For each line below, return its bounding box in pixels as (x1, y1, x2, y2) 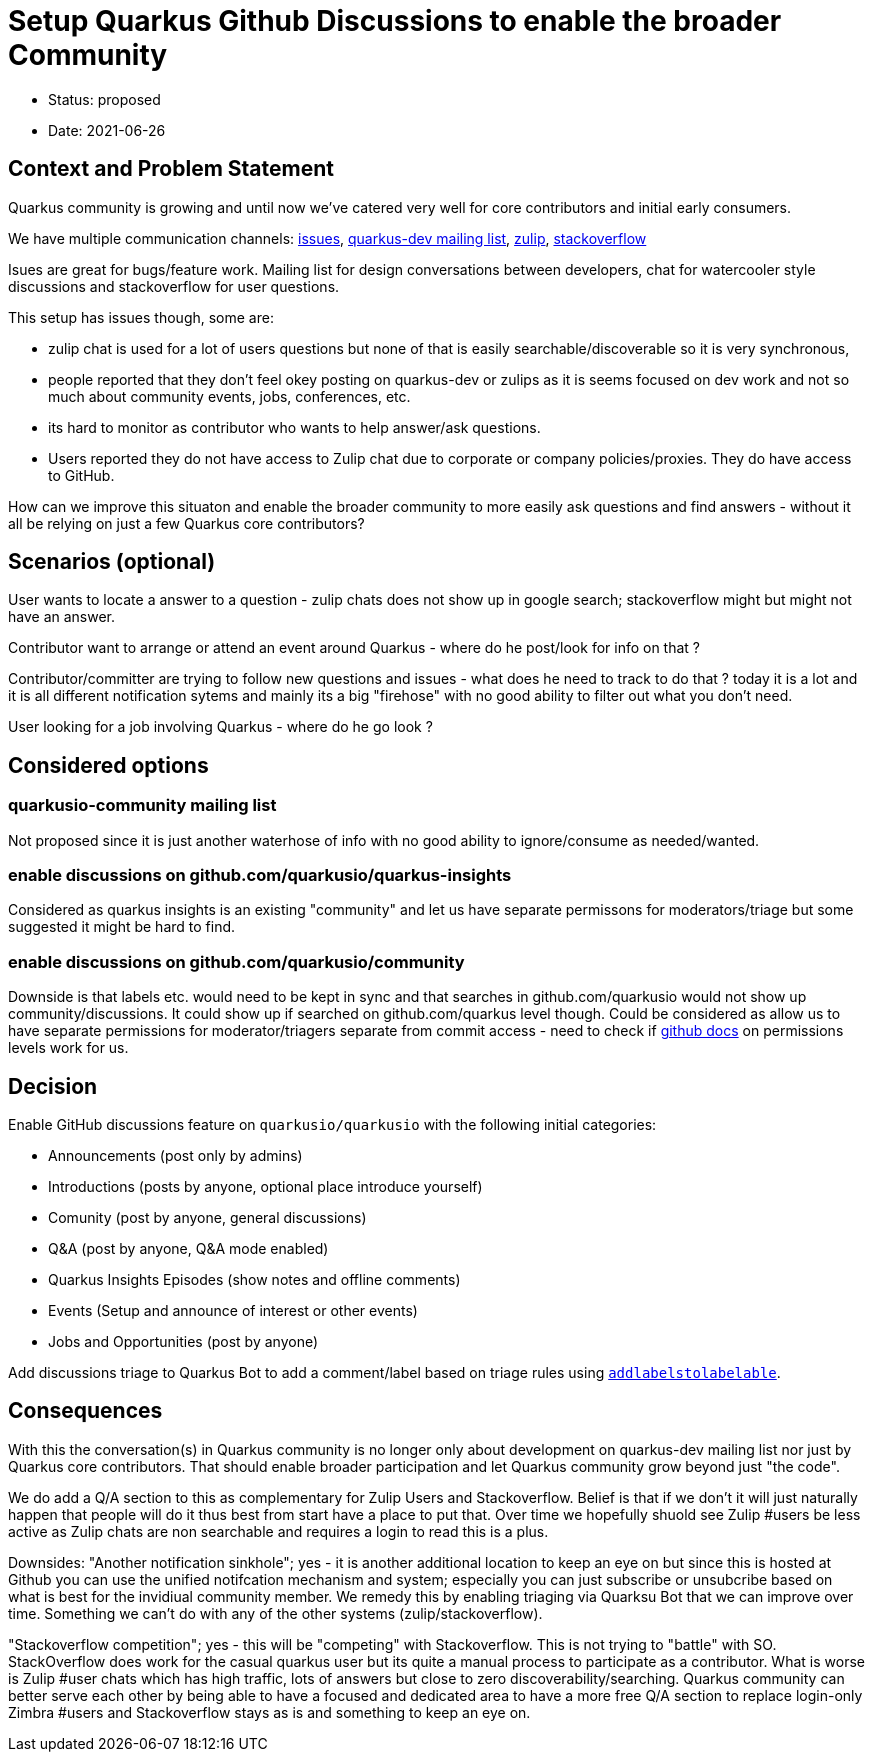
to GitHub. (48, 466, 115, 484)
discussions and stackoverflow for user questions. (8, 277, 340, 295)
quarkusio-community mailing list (8, 795, 277, 816)
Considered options (8, 752, 209, 778)
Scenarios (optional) (8, 549, 216, 575)
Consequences (8, 1398, 163, 1424)
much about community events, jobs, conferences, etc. (48, 387, 411, 405)
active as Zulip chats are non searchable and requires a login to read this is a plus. (8, 1522, 549, 1540)
